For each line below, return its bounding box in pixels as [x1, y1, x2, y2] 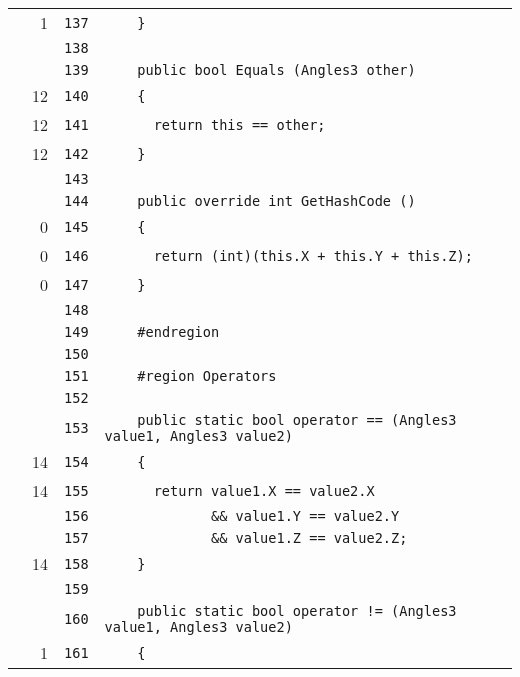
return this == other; [153, 116, 326, 133]
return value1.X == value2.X [153, 482, 375, 499]
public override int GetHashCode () [137, 193, 416, 209]
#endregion [137, 324, 220, 340]
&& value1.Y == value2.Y [210, 508, 400, 524]
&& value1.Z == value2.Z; [210, 530, 408, 546]
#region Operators [137, 368, 277, 384]
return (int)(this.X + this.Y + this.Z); [153, 247, 473, 264]
